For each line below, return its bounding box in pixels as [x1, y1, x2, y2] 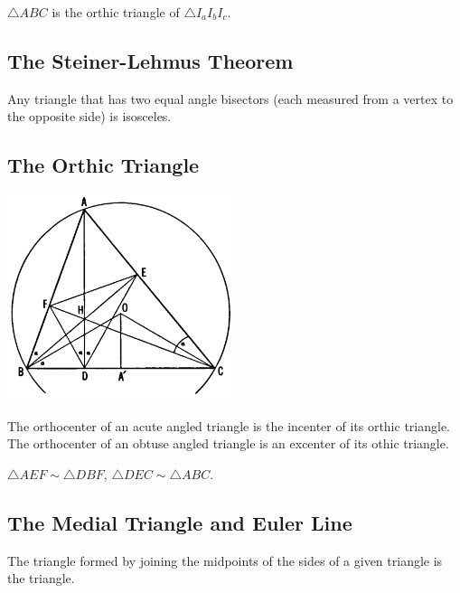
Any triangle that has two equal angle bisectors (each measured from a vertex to [7, 89, 454, 108]
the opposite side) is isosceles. [7, 107, 172, 126]
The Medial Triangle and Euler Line [7, 508, 352, 536]
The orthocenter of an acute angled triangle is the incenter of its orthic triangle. [7, 416, 450, 435]
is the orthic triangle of [52, 3, 180, 21]
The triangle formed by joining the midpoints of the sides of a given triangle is [7, 551, 443, 569]
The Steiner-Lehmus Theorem [7, 46, 294, 74]
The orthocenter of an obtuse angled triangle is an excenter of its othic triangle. [7, 434, 449, 453]
